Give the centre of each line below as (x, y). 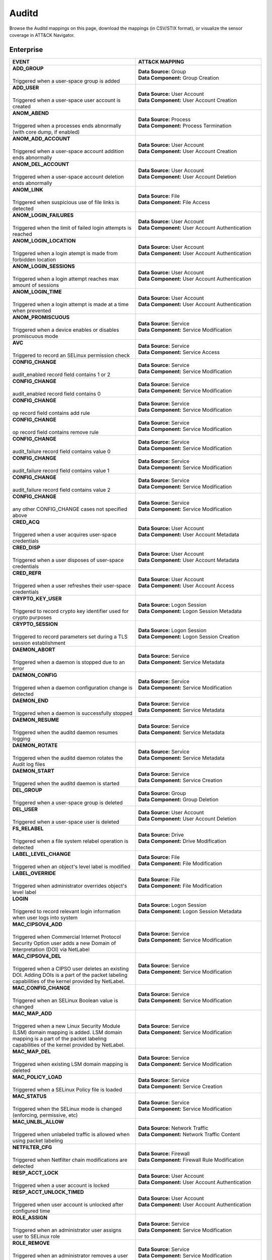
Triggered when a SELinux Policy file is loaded (67, 1090)
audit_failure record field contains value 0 (61, 451)
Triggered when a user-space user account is (66, 100)
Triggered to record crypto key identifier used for (71, 611)
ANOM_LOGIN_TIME (37, 291)
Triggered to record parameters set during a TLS (70, 637)
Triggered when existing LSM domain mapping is (70, 1064)
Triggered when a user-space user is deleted (66, 822)
